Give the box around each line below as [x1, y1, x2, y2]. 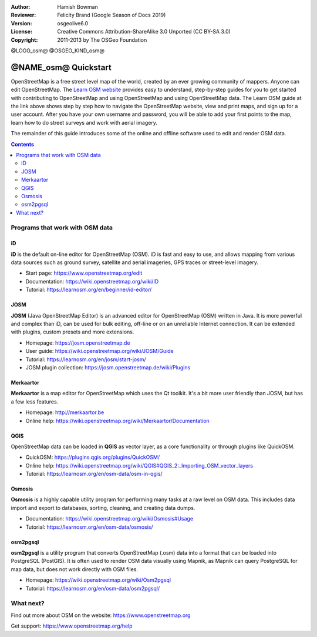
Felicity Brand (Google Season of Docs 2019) [57, 12, 166, 19]
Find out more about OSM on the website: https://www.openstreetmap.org [11, 612, 191, 619]
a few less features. [11, 398, 59, 405]
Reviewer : [11, 12, 36, 19]
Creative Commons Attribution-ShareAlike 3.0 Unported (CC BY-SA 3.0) [57, 28, 231, 35]
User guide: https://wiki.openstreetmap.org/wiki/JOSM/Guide [25, 348, 174, 355]
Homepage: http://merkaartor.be [25, 409, 104, 416]
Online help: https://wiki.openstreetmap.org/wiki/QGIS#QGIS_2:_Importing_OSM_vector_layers [25, 462, 254, 469]
